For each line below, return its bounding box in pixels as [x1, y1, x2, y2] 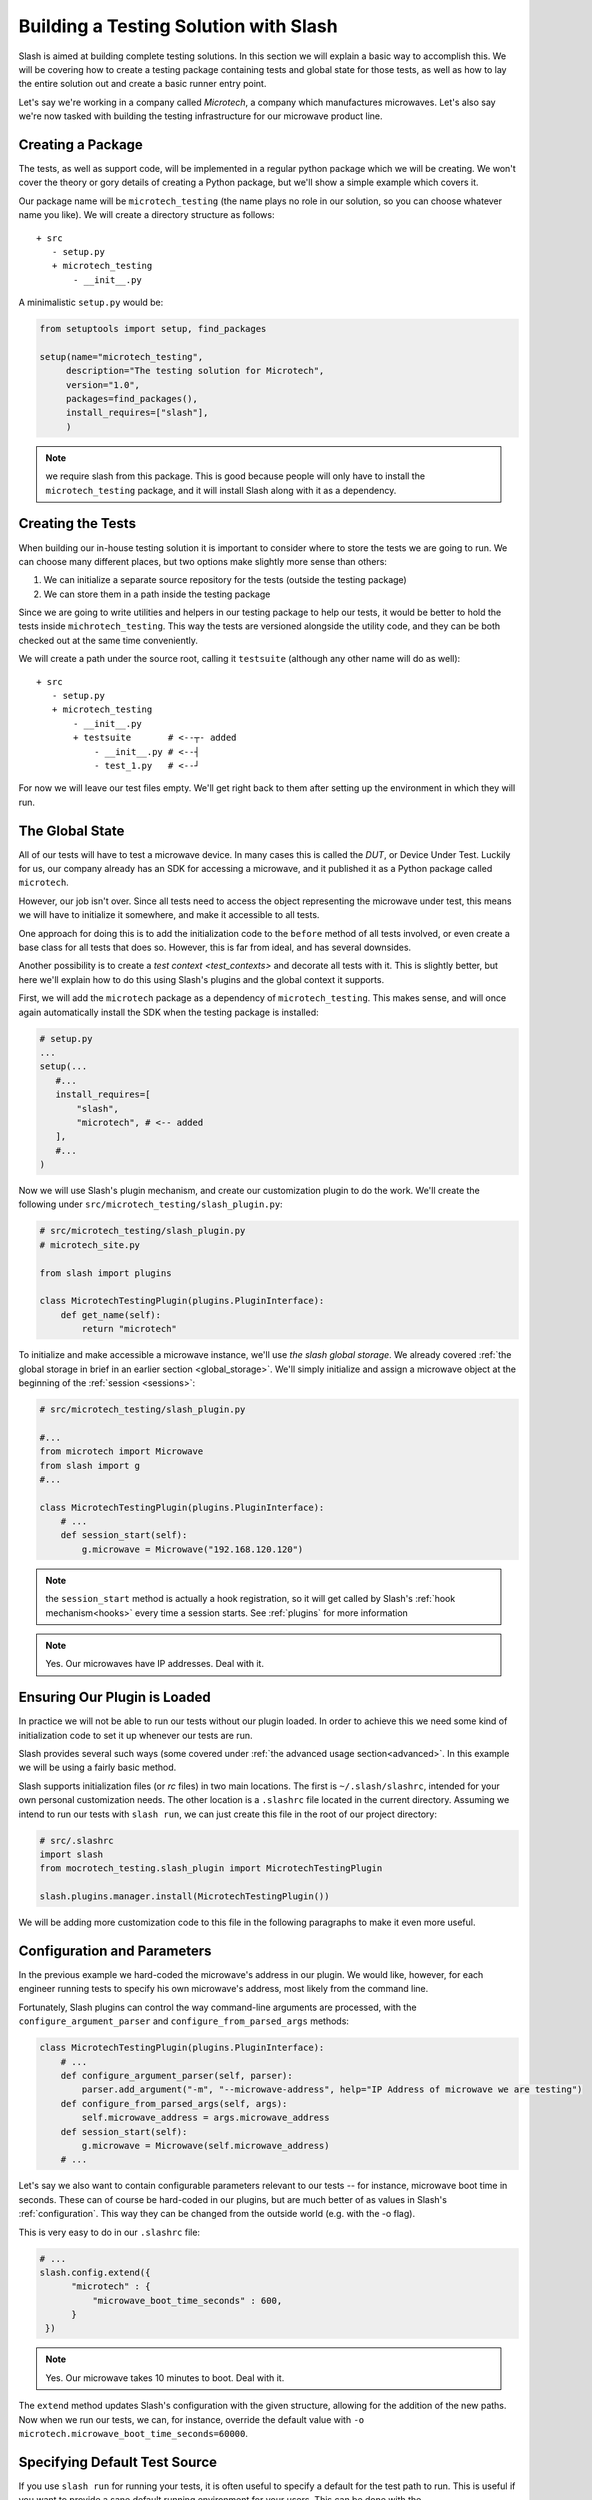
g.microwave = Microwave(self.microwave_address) [81, 2140, 330, 2151]
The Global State [18, 822, 125, 839]
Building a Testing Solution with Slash [18, 15, 339, 37]
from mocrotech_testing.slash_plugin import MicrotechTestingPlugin [39, 1863, 383, 1874]
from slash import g [39, 1460, 140, 1471]
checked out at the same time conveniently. [18, 634, 199, 646]
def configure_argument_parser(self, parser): [60, 2070, 294, 2082]
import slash [39, 1849, 104, 1860]
